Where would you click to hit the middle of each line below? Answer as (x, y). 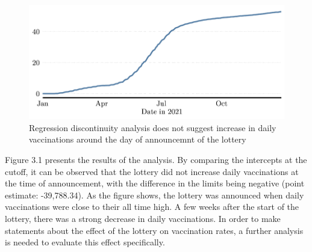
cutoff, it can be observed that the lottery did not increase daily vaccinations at (152, 171)
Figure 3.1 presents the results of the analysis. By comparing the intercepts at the (156, 160)
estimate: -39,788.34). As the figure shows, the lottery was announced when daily (154, 195)
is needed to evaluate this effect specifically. (85, 242)
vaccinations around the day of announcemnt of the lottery (138, 139)
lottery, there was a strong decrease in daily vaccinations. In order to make (143, 219)
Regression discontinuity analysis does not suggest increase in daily (153, 127)
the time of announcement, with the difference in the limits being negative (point (155, 183)
